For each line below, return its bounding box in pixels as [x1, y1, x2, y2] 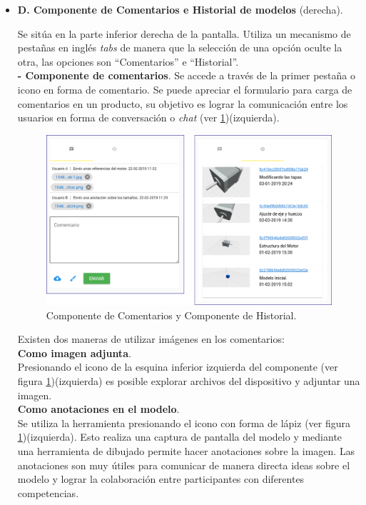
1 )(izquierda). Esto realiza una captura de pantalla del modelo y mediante [17, 429, 342, 444]
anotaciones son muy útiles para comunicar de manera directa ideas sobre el [17, 457, 350, 472]
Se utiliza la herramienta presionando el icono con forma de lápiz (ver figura [17, 415, 351, 430]
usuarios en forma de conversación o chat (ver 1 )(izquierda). [17, 110, 280, 125]
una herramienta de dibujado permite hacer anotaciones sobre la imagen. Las [17, 443, 355, 458]
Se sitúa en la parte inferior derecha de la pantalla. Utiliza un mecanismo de [17, 26, 351, 41]
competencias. [17, 485, 79, 500]
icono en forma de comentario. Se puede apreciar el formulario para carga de [17, 81, 352, 96]
